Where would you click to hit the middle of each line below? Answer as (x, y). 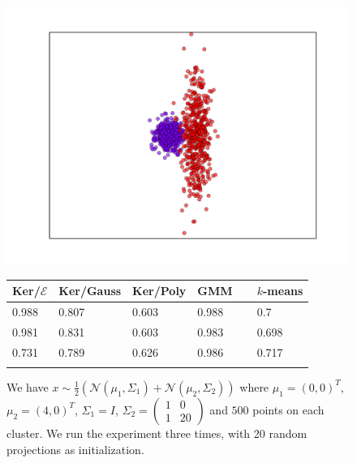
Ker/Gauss (90, 291)
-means (283, 291)
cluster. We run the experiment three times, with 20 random (157, 433)
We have (28, 386)
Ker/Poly (159, 291)
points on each (288, 409)
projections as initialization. (75, 449)
